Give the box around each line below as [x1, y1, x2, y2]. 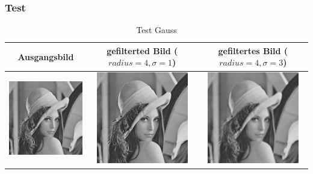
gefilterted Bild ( [107, 44, 178, 57]
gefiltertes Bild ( [218, 44, 288, 57]
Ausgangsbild [17, 50, 74, 63]
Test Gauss [136, 23, 177, 36]
